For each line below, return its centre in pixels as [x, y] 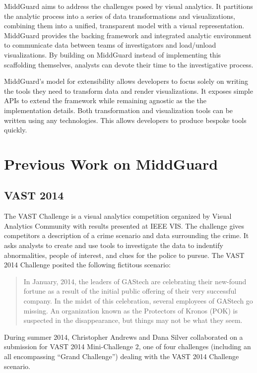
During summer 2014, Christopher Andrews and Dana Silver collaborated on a [124, 337]
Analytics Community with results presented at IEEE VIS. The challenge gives [124, 225]
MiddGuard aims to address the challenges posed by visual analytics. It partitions [128, 6]
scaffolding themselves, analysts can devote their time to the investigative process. [129, 64]
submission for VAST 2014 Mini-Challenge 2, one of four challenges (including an [128, 346]
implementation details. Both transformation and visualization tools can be [119, 110]
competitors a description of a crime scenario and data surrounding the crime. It [127, 235]
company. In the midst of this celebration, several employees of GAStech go [138, 301]
